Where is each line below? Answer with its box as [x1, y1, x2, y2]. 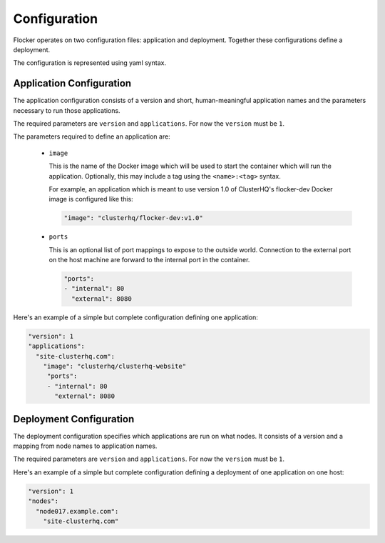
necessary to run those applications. [13, 106, 120, 114]
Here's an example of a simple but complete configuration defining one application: [13, 313, 258, 322]
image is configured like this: [48, 195, 133, 204]
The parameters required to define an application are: [13, 132, 170, 141]
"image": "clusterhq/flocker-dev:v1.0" [63, 214, 203, 222]
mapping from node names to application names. [13, 442, 158, 450]
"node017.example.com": [36, 507, 119, 515]
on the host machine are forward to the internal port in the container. [48, 256, 250, 264]
